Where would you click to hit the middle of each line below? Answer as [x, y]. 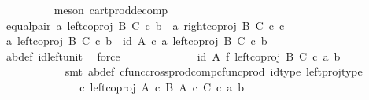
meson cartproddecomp [111, 9]
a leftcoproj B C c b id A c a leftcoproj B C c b [137, 41]
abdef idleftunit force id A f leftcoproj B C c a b [173, 56]
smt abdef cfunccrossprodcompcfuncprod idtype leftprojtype [214, 71]
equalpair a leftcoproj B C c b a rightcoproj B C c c [145, 25]
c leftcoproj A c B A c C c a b [162, 86]
